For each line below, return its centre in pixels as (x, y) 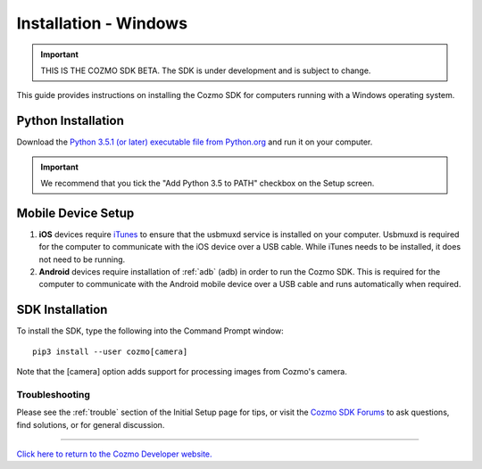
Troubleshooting (54, 394)
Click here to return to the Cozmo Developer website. (115, 454)
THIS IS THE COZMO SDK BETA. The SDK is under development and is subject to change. (206, 70)
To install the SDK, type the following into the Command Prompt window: (150, 331)
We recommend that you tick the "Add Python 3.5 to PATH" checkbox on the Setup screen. (208, 184)
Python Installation (70, 121)
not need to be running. (82, 259)
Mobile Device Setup (75, 213)
